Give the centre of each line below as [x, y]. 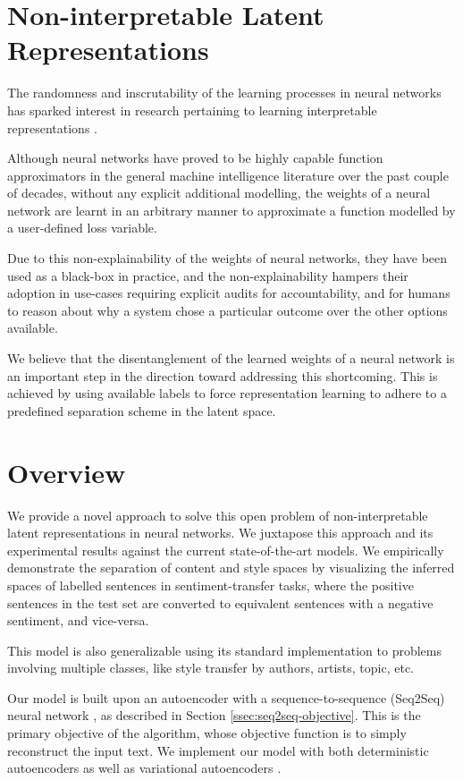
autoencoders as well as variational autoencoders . [144, 768]
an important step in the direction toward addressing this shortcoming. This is [223, 375]
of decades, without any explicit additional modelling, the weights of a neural [219, 193]
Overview [67, 472]
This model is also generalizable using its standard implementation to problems [224, 650]
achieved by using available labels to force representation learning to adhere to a [227, 393]
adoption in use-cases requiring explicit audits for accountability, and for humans [229, 293]
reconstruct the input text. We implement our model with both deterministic [218, 750]
